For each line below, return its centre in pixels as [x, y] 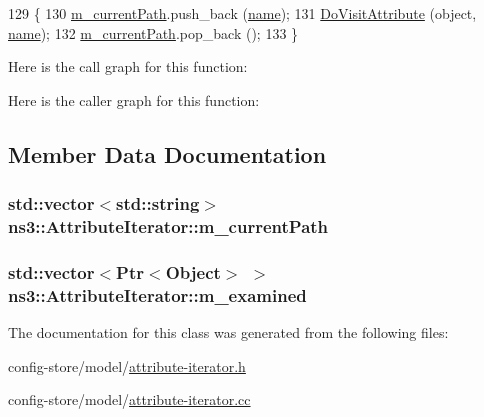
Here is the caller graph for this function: [134, 99]
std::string [158, 203]
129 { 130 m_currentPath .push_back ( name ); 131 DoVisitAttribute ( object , [242, 13]
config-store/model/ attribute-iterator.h [127, 365]
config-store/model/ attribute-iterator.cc [129, 399]
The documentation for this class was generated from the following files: [228, 332]
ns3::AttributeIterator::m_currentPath [168, 226]
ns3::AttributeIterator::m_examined [157, 294]
